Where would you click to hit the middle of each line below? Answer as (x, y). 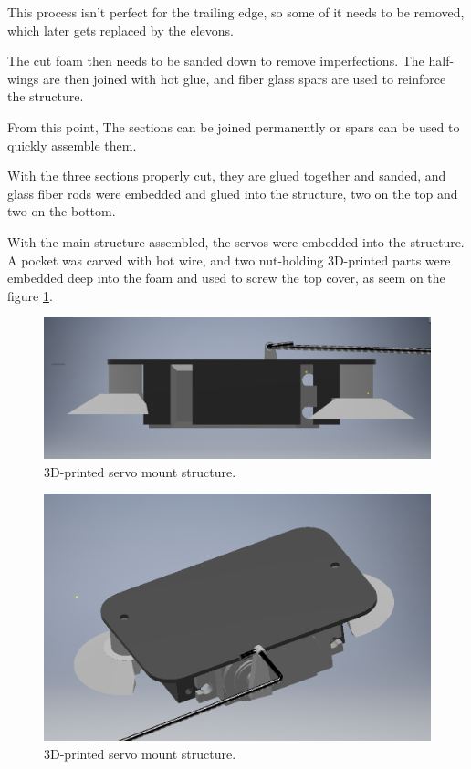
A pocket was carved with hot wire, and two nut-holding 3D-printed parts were (229, 260)
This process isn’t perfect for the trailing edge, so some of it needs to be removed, (236, 12)
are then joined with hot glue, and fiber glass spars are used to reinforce (244, 78)
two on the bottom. (62, 211)
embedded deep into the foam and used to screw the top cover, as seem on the (226, 278)
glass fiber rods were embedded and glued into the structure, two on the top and (233, 193)
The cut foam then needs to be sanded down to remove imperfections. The (216, 61)
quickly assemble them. (72, 145)
